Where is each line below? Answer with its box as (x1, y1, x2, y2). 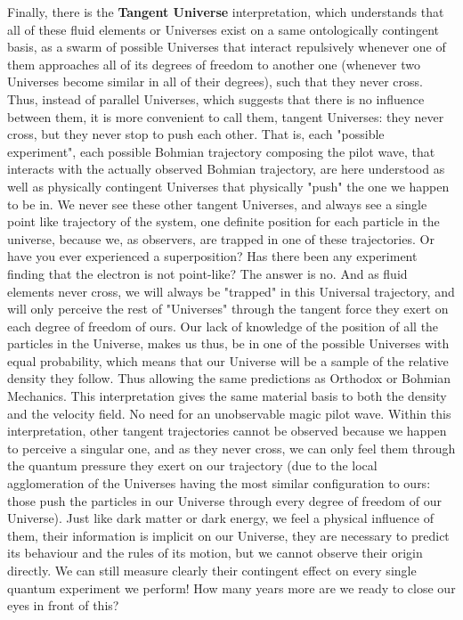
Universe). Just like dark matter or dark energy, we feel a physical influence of (7, 509, 434, 527)
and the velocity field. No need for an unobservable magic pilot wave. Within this (7, 404, 451, 422)
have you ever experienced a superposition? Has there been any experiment (7, 247, 418, 265)
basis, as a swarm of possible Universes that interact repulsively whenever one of (7, 37, 446, 56)
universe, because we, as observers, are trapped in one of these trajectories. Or (7, 229, 435, 248)
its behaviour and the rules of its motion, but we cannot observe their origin (7, 543, 423, 562)
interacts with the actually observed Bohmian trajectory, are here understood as (7, 159, 445, 178)
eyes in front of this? (7, 596, 119, 615)
